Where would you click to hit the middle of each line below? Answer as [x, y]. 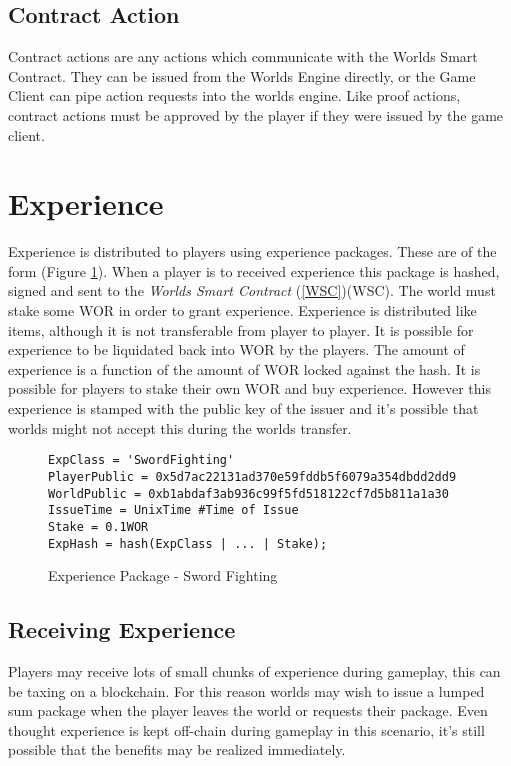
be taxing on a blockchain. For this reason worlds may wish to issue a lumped [246, 690]
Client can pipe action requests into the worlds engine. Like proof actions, [234, 95]
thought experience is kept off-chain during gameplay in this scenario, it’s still [246, 729]
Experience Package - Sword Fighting [163, 575]
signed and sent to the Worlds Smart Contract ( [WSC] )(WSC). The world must [252, 290]
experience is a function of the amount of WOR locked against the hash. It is [244, 368]
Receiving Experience [122, 629]
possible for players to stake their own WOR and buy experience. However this [249, 388]
